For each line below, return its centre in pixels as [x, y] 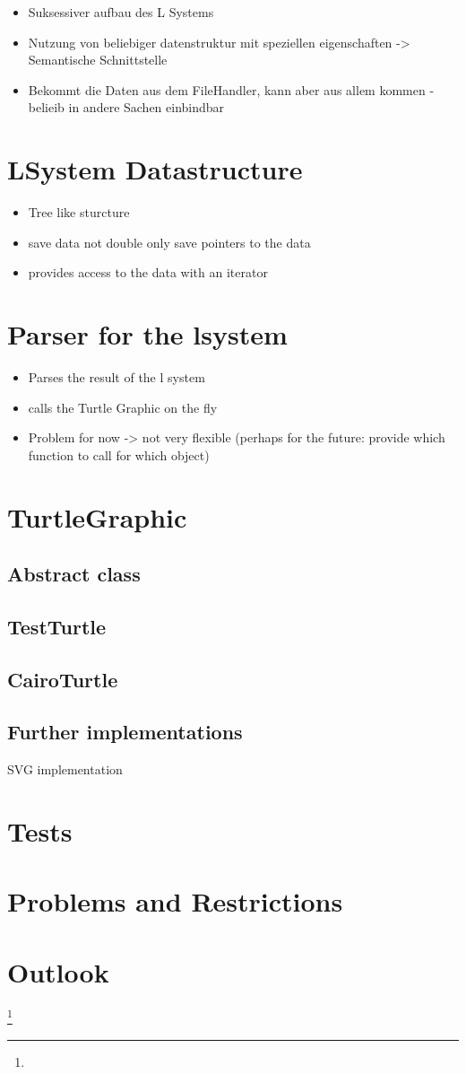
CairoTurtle [63, 679]
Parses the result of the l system [116, 377]
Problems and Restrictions [175, 901]
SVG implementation [65, 769]
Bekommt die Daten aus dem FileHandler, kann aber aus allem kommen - [231, 89]
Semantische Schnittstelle [98, 60]
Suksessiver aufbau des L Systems [121, 12]
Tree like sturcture [79, 212]
